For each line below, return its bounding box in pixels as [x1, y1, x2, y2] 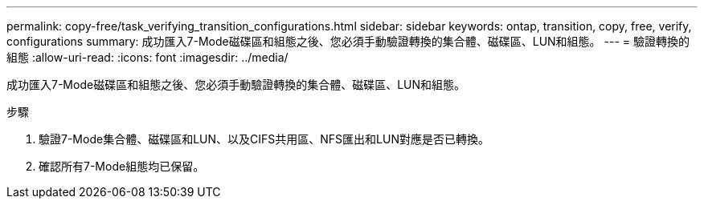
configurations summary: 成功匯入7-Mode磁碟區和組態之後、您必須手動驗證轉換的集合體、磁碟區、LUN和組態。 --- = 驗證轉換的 [6, 34, 690, 48]
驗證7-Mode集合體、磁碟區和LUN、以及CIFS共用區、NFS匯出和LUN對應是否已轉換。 [39, 132, 489, 146]
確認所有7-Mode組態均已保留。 [39, 159, 205, 173]
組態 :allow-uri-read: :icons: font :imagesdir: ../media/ [6, 50, 289, 64]
